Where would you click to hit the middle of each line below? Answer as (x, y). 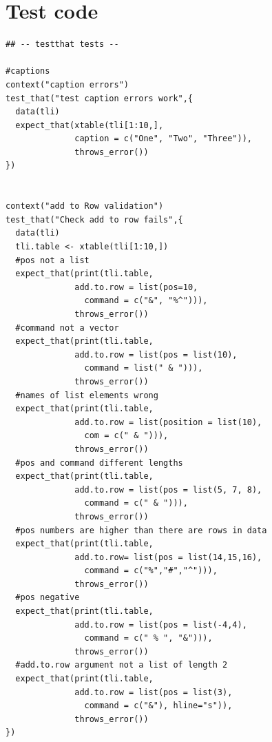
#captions (28, 71)
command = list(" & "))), (144, 368)
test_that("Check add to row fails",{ (94, 219)
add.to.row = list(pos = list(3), (154, 692)
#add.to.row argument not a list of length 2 (122, 665)
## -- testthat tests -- (62, 44)
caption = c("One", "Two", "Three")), (163, 139)
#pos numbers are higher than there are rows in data (141, 530)
